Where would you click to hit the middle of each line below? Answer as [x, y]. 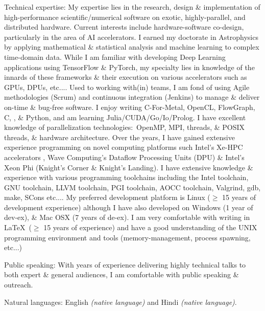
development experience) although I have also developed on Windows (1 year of [129, 207]
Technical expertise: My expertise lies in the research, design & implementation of [132, 7]
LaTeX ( [18, 227]
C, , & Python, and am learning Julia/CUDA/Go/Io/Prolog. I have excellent [125, 117]
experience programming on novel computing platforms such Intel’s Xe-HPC [124, 147]
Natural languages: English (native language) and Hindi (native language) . [121, 302]
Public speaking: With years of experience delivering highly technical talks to [125, 264]
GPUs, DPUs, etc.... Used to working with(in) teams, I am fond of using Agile [127, 87]
